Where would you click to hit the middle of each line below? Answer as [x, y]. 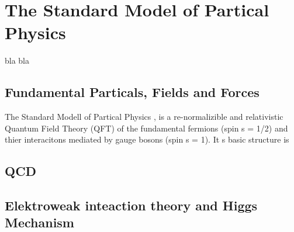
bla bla [17, 60]
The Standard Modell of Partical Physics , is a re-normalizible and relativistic [144, 117]
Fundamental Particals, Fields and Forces [132, 92]
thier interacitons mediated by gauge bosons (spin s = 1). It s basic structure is [147, 139]
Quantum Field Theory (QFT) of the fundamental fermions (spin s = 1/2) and [146, 128]
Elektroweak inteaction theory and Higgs [131, 205]
